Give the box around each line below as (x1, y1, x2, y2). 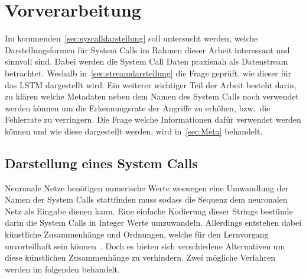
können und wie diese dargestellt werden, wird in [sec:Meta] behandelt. (5, 124, 263, 137)
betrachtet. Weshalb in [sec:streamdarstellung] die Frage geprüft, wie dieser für (5, 66, 292, 79)
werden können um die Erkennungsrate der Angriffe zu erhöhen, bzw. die (5, 101, 271, 114)
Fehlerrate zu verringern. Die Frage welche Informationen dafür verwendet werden (5, 113, 301, 126)
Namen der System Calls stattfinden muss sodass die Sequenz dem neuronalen (5, 193, 288, 206)
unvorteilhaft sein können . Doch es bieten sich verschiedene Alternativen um (5, 239, 285, 252)
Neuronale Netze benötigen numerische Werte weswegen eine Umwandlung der (5, 181, 289, 194)
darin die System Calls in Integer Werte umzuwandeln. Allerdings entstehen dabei (5, 216, 302, 229)
